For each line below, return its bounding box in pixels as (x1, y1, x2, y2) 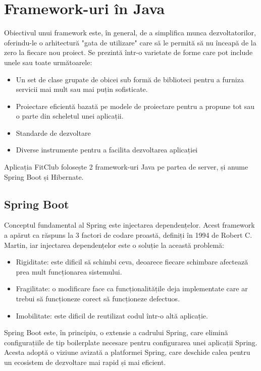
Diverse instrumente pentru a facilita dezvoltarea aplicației (16, 144, 198, 155)
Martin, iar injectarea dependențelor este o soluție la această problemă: (4, 239, 224, 250)
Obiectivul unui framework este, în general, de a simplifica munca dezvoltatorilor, (4, 27, 256, 38)
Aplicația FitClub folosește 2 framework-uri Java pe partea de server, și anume (4, 162, 248, 172)
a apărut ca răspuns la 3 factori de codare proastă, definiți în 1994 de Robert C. (4, 230, 252, 240)
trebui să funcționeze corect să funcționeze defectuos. (16, 293, 180, 304)
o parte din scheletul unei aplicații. (16, 111, 124, 121)
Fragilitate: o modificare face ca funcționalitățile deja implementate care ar (16, 283, 248, 294)
